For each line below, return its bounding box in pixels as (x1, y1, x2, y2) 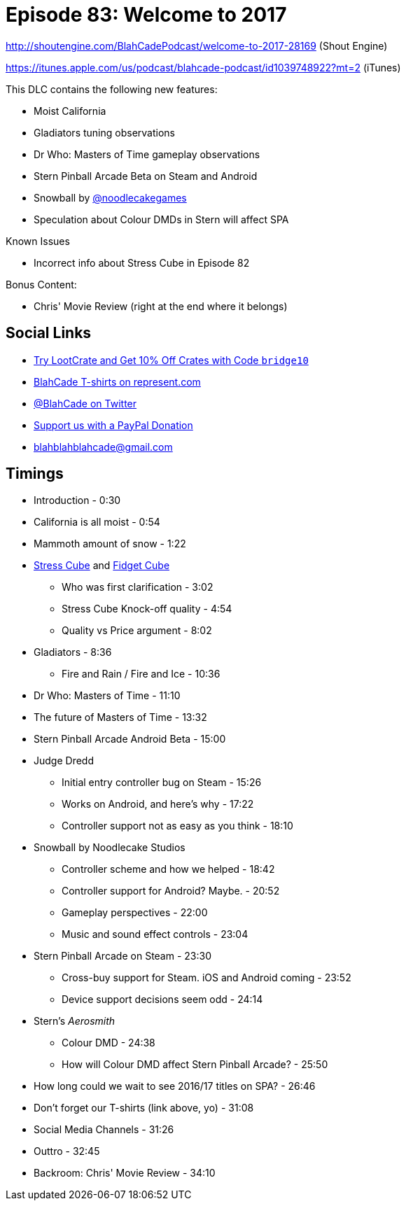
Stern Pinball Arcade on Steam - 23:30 (34, 950, 212, 962)
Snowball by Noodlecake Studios (34, 841, 185, 854)
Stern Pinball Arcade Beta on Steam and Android (34, 169, 258, 182)
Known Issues (6, 234, 70, 247)
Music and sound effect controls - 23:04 (62, 928, 248, 941)
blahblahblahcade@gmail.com (34, 440, 173, 453)
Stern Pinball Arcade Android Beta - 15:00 (34, 733, 226, 745)
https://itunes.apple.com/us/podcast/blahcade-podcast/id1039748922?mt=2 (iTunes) (6, 61, 401, 73)
